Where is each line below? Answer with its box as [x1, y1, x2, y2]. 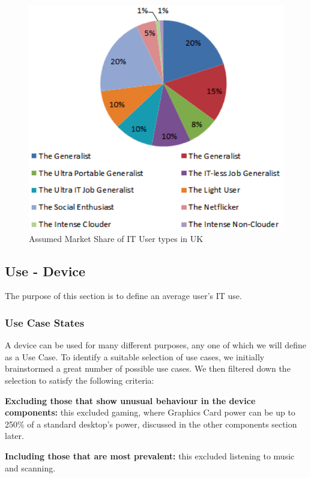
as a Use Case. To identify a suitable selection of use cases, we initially [5, 350, 265, 363]
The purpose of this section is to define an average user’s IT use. [5, 289, 242, 302]
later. [5, 429, 24, 442]
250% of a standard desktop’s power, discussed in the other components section [5, 417, 297, 430]
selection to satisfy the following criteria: [5, 374, 154, 386]
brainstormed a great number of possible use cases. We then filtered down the [5, 362, 291, 375]
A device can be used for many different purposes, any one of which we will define [5, 339, 306, 351]
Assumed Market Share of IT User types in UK [29, 232, 204, 244]
